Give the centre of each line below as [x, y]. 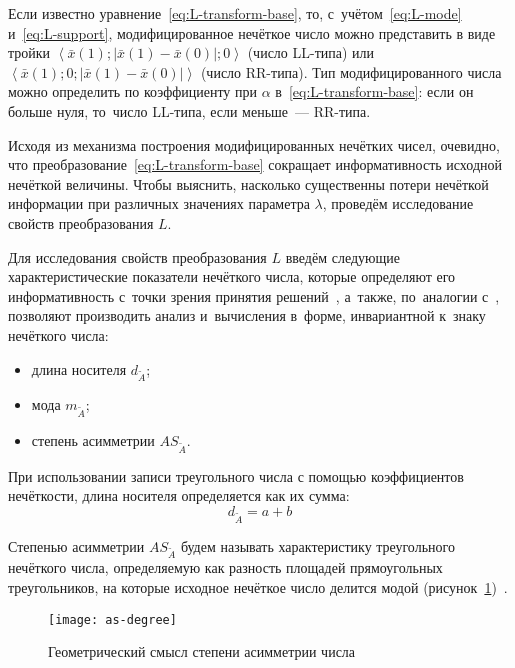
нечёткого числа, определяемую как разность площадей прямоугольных [225, 567]
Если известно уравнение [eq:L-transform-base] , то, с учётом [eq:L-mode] [235, 13]
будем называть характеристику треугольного [317, 545]
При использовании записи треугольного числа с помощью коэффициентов [236, 475]
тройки [29, 52]
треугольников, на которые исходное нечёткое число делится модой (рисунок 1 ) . [258, 587]
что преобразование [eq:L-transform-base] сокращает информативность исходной [255, 164]
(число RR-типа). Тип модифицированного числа [351, 71]
